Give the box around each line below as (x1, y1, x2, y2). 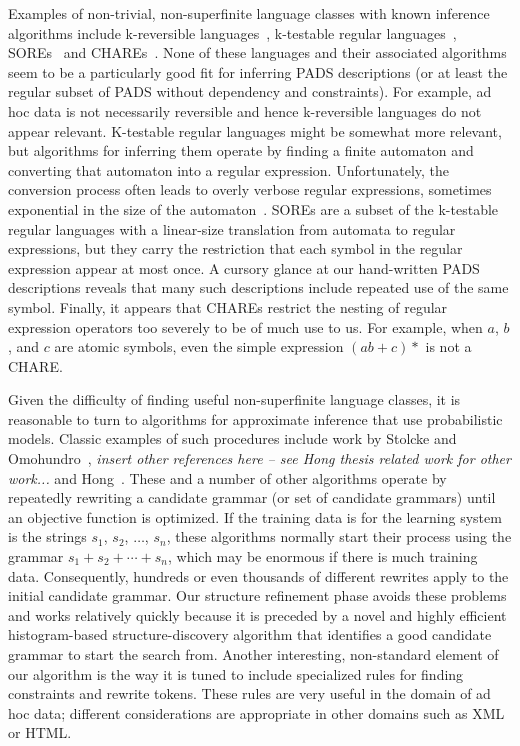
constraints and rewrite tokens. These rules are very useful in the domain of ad (8, 683, 491, 704)
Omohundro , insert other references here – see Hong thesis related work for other (8, 448, 511, 469)
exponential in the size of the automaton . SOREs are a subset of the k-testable (8, 198, 499, 219)
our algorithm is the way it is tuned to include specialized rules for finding (8, 663, 464, 684)
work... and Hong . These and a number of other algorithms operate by (8, 467, 447, 488)
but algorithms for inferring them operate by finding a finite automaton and (8, 140, 474, 161)
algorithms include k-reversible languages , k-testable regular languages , (8, 22, 457, 43)
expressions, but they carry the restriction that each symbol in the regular (8, 238, 463, 259)
